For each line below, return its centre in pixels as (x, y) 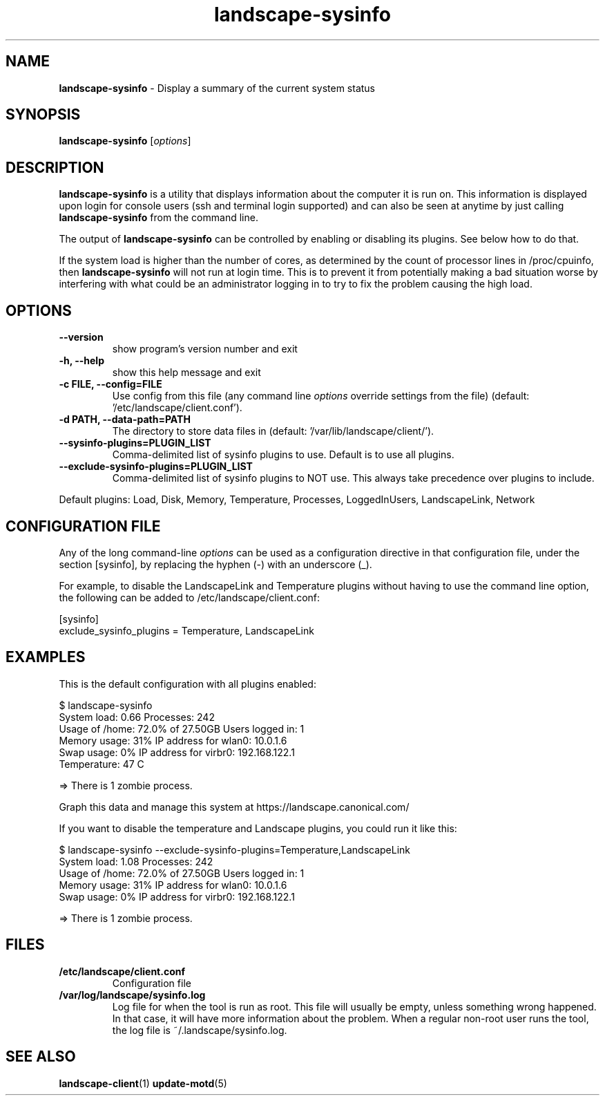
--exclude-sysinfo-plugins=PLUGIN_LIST (156, 467)
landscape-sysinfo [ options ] (125, 141)
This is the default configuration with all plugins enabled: (188, 684)
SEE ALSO (41, 1057)
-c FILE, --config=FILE (111, 384)
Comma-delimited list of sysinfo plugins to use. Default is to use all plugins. (283, 455)
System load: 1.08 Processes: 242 (136, 861)
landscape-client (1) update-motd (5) (143, 1083)
